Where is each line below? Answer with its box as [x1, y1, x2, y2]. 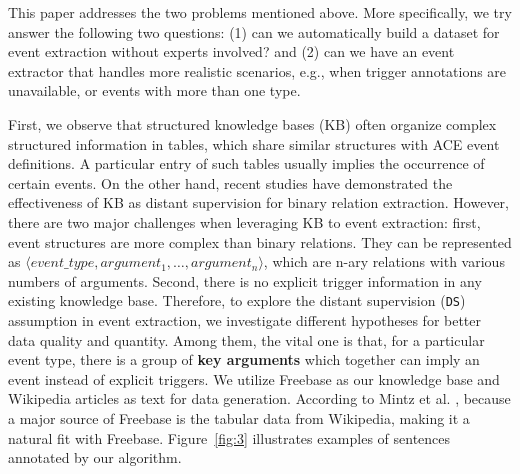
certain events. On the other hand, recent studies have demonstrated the [8, 172, 453, 193]
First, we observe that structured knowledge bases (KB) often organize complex [8, 113, 497, 134]
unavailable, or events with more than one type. [8, 80, 301, 101]
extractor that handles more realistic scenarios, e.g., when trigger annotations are [8, 60, 507, 81]
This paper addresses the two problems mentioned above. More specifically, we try [8, 2, 512, 22]
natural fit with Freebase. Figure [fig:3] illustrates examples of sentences [8, 427, 451, 448]
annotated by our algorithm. [8, 447, 182, 468]
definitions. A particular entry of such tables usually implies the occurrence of [8, 153, 485, 174]
